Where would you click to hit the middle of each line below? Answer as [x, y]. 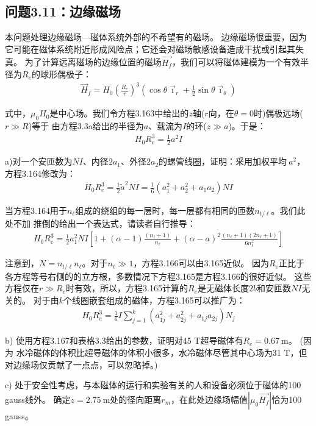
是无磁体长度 [223, 288]
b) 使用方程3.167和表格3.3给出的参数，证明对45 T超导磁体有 [124, 340]
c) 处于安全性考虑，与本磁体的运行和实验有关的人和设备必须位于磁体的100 [153, 385]
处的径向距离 [136, 399]
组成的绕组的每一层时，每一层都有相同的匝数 [165, 211]
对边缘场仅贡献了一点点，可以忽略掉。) [81, 364]
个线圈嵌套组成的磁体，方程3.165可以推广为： [154, 300]
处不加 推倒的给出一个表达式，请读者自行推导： [100, 223]
